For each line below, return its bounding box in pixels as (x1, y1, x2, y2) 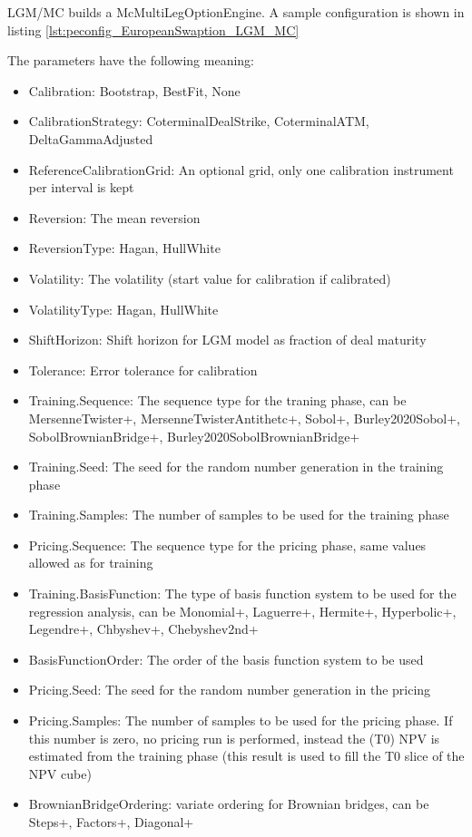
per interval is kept (28, 178, 134, 197)
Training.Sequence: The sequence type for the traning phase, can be (28, 391, 407, 410)
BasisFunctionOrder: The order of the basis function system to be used (28, 649, 424, 668)
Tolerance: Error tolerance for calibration (28, 360, 258, 379)
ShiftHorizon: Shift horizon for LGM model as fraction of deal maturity (28, 330, 427, 349)
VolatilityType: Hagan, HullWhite (28, 299, 219, 318)
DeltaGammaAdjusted (28, 129, 153, 148)
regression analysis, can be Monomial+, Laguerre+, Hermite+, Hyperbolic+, (28, 601, 457, 620)
